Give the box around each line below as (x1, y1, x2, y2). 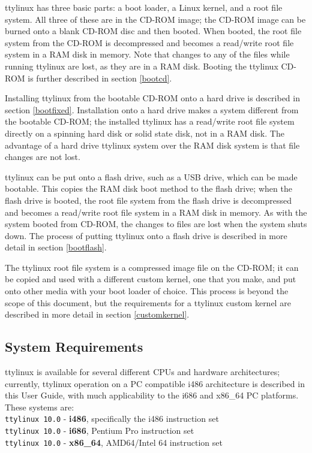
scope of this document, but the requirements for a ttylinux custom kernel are (5, 296, 291, 309)
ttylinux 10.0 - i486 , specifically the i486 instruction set (5, 412, 219, 425)
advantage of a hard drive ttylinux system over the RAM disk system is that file (5, 138, 300, 151)
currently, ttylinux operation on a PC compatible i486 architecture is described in (5, 377, 305, 389)
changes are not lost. (5, 150, 80, 163)
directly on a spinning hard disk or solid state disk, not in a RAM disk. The (5, 126, 284, 139)
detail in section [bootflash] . (5, 241, 107, 253)
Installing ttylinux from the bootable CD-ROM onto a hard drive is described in (5, 92, 300, 104)
